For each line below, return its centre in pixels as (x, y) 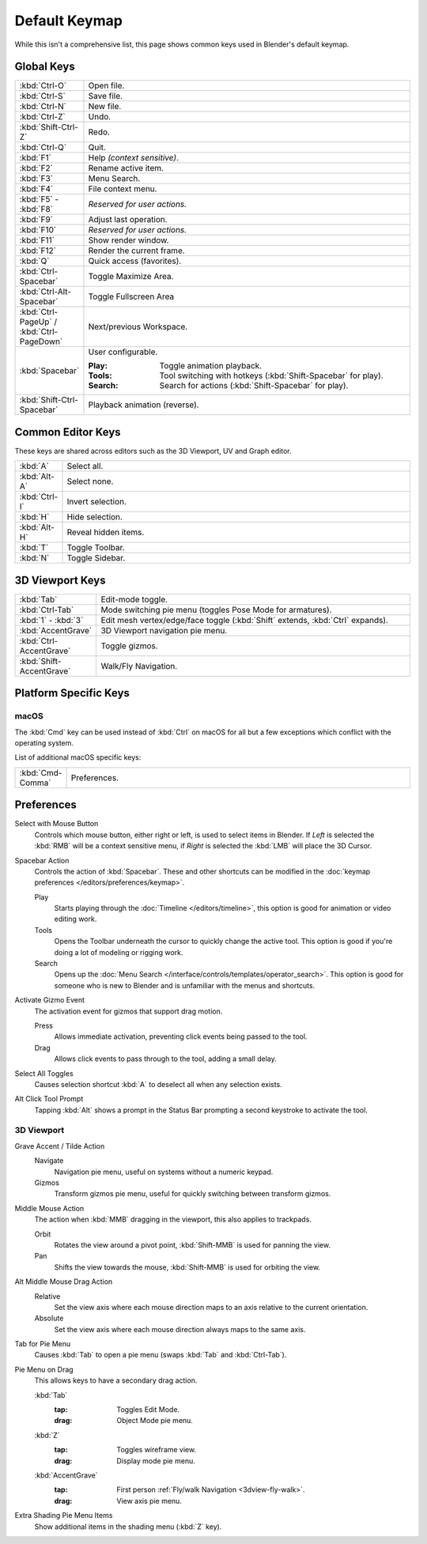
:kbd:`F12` (38, 251)
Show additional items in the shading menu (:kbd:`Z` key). (128, 1527)
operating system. (44, 743)
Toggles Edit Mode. (148, 1410)
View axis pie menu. (149, 1501)
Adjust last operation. (128, 220)
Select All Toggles (44, 1073)
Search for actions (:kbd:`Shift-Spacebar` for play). (254, 386)
